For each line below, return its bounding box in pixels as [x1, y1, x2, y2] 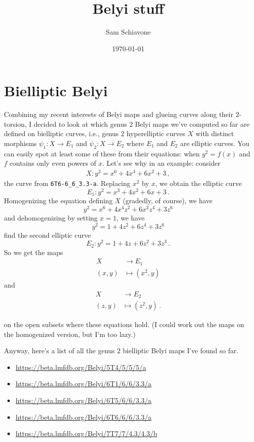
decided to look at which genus [34, 118, 127, 129]
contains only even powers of [9, 158, 96, 168]
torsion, [4, 118, 27, 129]
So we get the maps [4, 247, 63, 257]
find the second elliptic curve [4, 229, 91, 240]
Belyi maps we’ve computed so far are [135, 118, 250, 129]
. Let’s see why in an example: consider [102, 158, 221, 168]
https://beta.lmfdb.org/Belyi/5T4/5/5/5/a [15, 362, 146, 372]
